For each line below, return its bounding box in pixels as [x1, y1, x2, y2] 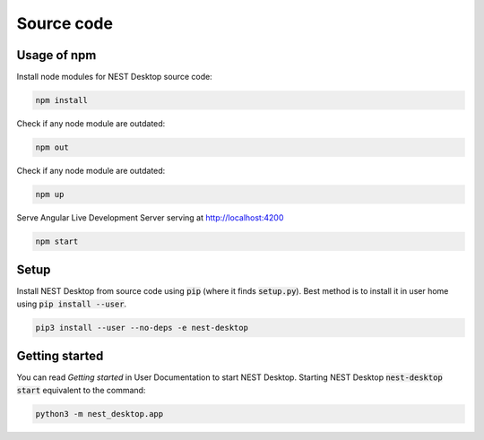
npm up [35, 189, 65, 199]
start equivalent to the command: [16, 384, 146, 395]
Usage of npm [16, 47, 97, 63]
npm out [35, 142, 69, 152]
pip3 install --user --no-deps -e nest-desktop [35, 323, 248, 332]
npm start [35, 236, 79, 246]
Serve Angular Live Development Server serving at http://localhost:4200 [16, 211, 284, 223]
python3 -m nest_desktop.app [35, 409, 164, 418]
